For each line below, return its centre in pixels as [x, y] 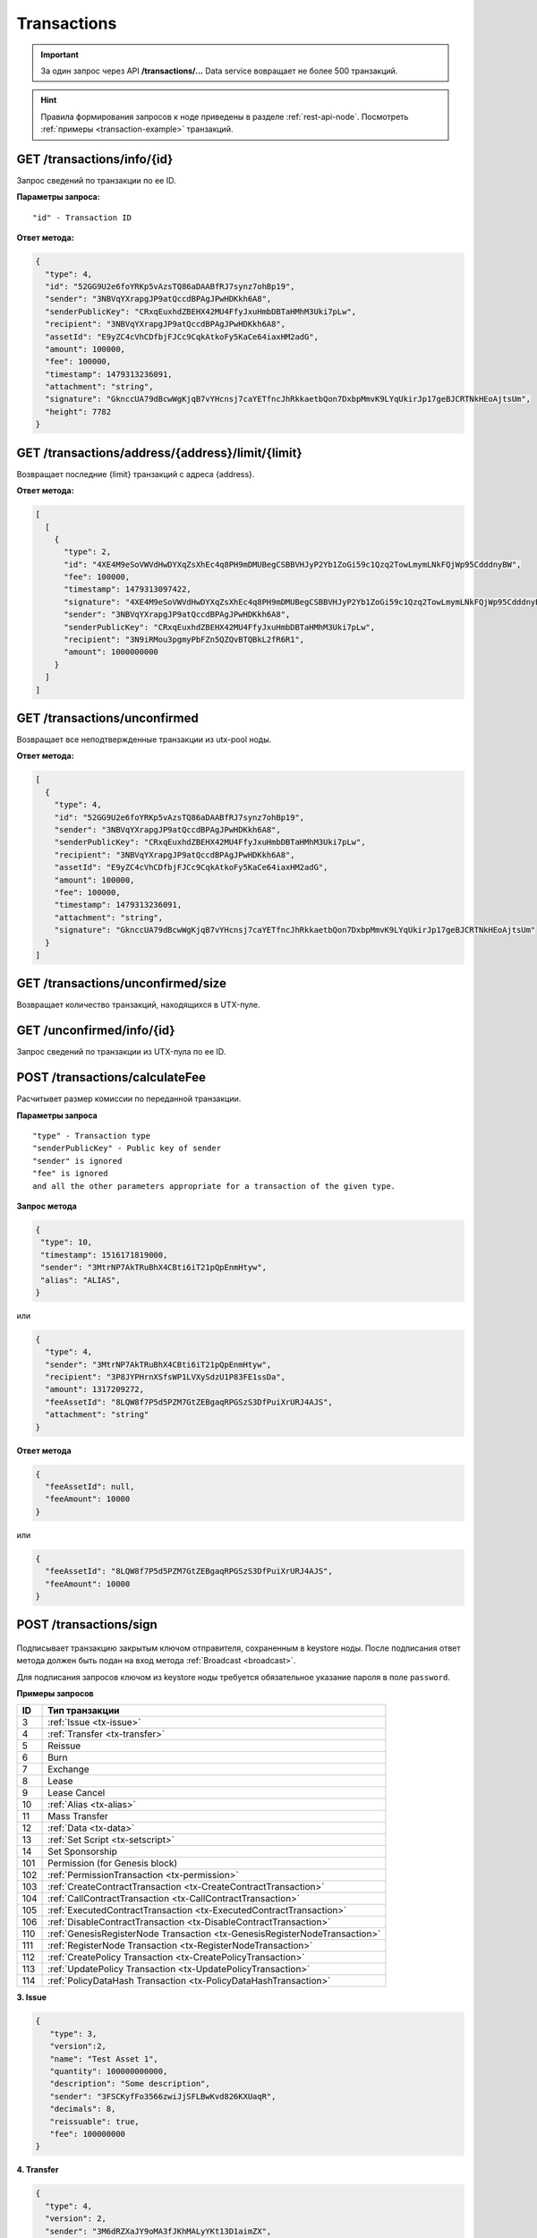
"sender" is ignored [77, 1161]
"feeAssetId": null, [90, 1486]
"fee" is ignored [70, 1174]
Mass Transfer [78, 1816]
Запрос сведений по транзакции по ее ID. [96, 181]
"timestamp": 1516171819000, [104, 1255]
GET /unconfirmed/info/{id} [96, 1031]
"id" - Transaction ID [82, 218]
